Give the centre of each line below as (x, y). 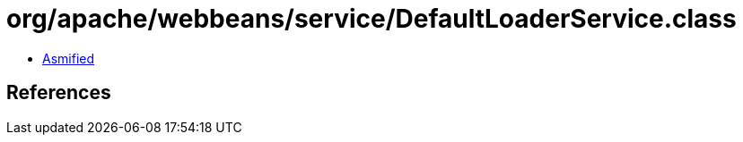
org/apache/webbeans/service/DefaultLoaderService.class (371, 19)
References (59, 93)
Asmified (69, 58)
